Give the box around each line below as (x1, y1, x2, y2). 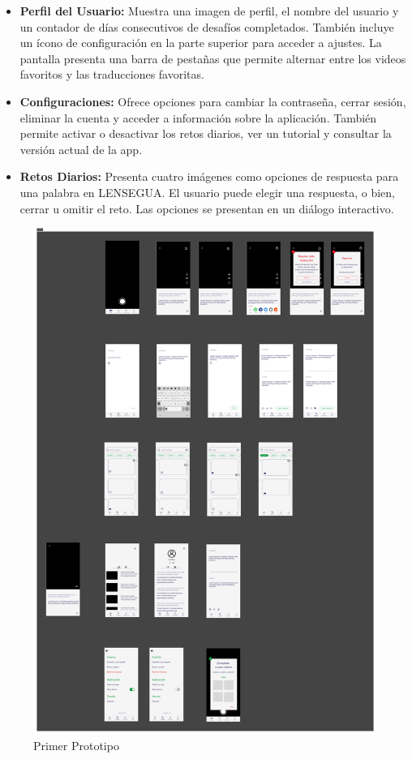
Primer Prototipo (33, 737, 119, 754)
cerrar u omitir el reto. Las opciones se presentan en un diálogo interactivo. (19, 199, 394, 217)
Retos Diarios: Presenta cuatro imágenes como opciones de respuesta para (19, 168, 399, 185)
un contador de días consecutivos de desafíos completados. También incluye (19, 18, 394, 35)
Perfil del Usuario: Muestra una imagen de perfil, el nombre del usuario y (19, 2, 399, 19)
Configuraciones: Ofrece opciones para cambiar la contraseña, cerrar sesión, (19, 92, 406, 109)
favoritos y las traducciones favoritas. (19, 66, 204, 83)
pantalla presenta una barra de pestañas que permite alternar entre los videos (19, 49, 406, 66)
